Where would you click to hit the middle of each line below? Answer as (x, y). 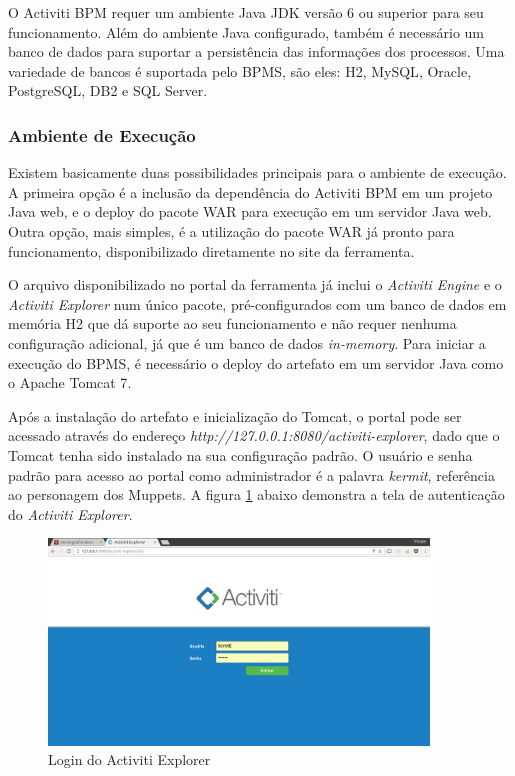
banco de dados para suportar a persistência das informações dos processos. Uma (256, 51)
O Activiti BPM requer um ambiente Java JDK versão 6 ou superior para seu (246, 12)
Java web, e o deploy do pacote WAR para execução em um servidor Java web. (250, 211)
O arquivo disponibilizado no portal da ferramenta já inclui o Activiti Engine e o (255, 284)
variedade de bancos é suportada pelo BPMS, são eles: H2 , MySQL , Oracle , (240, 70)
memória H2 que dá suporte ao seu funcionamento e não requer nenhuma (232, 323)
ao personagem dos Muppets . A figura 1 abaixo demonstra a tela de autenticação (256, 494)
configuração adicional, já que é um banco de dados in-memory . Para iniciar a (247, 342)
